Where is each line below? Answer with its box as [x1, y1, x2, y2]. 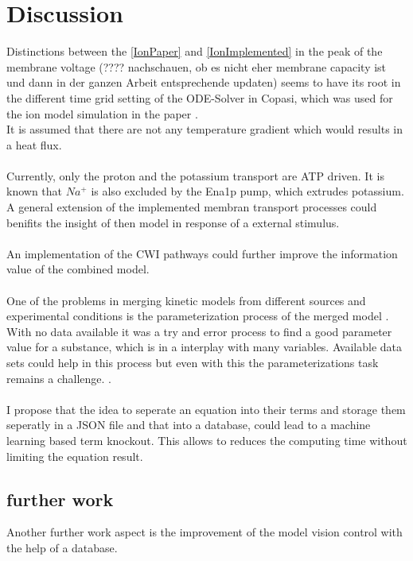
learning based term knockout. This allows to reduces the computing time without [6, 431, 407, 448]
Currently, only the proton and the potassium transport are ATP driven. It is [6, 167, 384, 184]
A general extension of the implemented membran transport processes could [6, 199, 377, 215]
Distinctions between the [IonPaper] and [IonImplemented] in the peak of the [6, 43, 383, 60]
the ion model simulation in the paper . [6, 105, 198, 122]
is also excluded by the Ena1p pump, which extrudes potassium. [91, 183, 404, 199]
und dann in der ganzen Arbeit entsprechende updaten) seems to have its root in [6, 74, 401, 91]
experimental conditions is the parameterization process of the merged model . [6, 308, 389, 324]
